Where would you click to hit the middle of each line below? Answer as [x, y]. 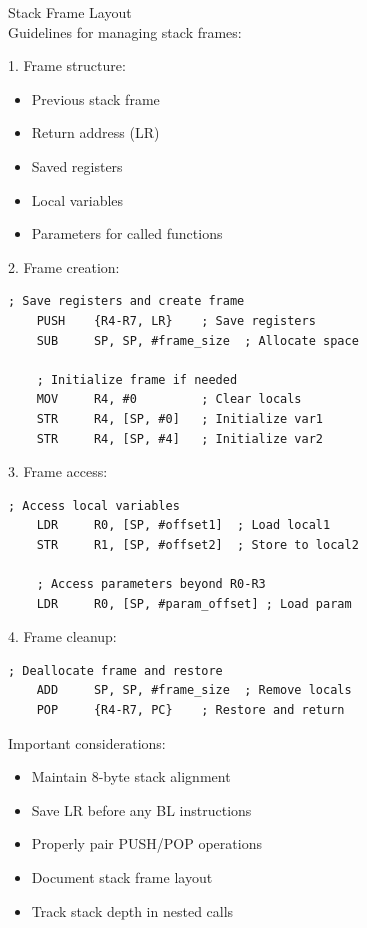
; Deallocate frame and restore [115, 670]
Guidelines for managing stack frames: [125, 31]
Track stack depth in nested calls [132, 910]
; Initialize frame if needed [137, 379]
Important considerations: [87, 742]
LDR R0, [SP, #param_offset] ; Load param [194, 603]
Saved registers [77, 165]
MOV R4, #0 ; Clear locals [169, 399]
